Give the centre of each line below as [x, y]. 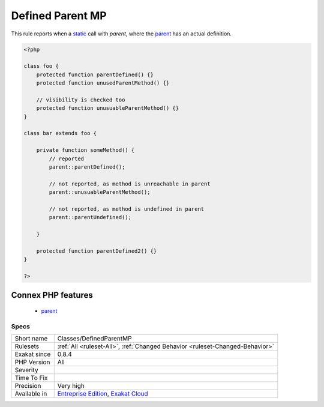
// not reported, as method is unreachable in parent [130, 184]
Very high [71, 386]
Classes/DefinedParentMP [94, 339]
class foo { [41, 66]
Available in [31, 394]
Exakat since [33, 354]
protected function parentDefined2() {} [97, 251]
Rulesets [27, 346]
